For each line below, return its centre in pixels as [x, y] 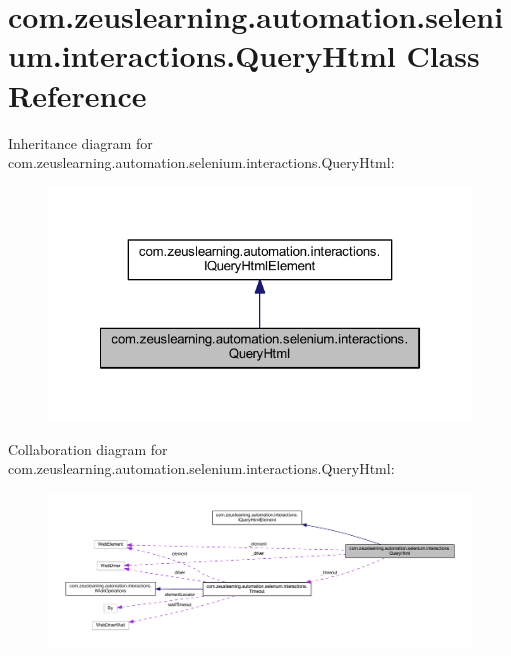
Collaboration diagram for [88, 448]
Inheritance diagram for [80, 142]
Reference [77, 94]
